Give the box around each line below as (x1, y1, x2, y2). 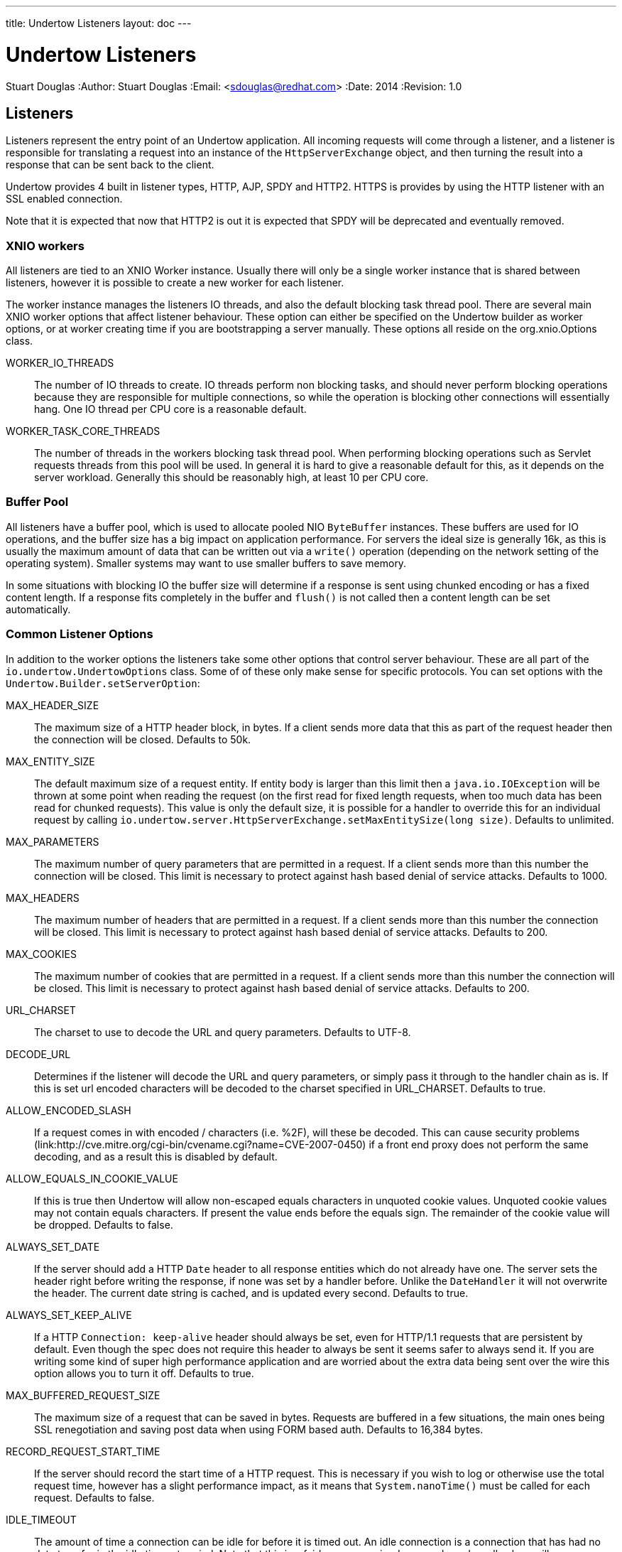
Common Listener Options (6, 627, 153, 642)
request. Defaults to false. (34, 1491, 155, 1504)
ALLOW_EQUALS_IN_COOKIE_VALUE (6, 1172, 178, 1185)
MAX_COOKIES (6, 947, 77, 960)
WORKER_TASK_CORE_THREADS (6, 425, 160, 438)
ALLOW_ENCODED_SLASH (6, 1104, 131, 1116)
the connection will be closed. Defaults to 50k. (34, 733, 251, 745)
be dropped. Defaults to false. (34, 1218, 173, 1231)
